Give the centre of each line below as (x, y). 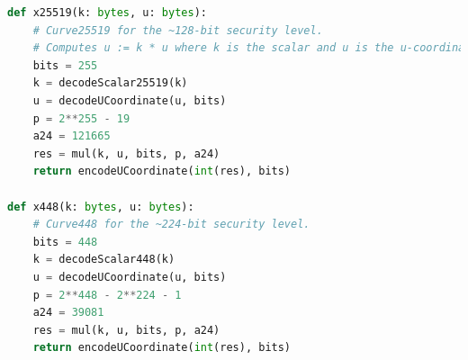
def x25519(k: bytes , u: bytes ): (107, 13)
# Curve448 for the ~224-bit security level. (171, 225)
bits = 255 (65, 65)
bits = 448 (65, 242)
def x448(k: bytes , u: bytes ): (101, 207)
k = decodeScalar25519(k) (110, 83)
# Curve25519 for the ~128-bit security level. (178, 30)
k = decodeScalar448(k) (104, 260)
